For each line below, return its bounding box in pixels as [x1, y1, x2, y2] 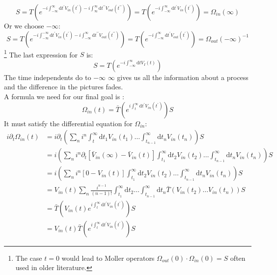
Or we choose [4, 21, 44, 30]
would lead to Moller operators [61, 252, 155, 263]
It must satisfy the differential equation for [4, 118, 133, 128]
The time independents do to [4, 72, 91, 82]
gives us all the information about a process [117, 72, 249, 82]
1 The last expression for [4, 48, 78, 59]
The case [15, 252, 42, 263]
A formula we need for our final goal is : [4, 91, 124, 102]
